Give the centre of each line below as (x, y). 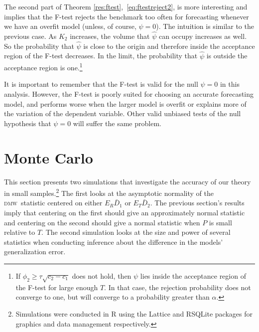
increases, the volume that (110, 36)
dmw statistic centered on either (53, 203)
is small (220, 222)
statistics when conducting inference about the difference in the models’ (114, 242)
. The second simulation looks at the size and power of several (136, 232)
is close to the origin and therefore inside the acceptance (169, 46)
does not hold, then (102, 275)
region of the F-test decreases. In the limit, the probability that (101, 56)
